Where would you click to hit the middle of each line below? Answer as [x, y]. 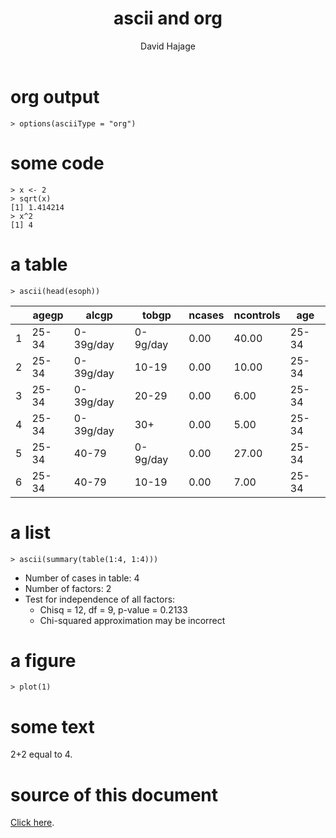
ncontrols [257, 315]
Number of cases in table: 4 [82, 578]
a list [30, 532]
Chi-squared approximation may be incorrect [132, 620]
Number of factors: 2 [68, 588]
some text [52, 726]
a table [39, 264]
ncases [206, 315]
